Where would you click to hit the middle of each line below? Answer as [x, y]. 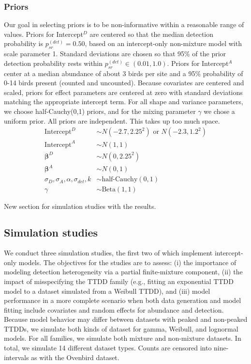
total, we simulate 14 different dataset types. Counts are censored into [108, 348]
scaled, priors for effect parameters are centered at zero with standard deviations [123, 92]
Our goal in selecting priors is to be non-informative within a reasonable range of [124, 24]
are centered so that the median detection [152, 34]
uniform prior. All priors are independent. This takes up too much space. [112, 120]
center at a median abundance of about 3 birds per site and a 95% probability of [124, 73]
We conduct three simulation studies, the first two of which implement [108, 253]
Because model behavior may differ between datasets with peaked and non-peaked [126, 319]
